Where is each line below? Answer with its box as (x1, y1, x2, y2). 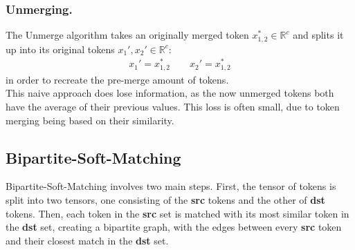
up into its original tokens (6, 41, 115, 56)
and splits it (293, 28, 344, 42)
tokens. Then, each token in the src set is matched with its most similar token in (6, 206, 349, 220)
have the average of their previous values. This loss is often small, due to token (6, 99, 340, 114)
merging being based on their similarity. (6, 113, 174, 127)
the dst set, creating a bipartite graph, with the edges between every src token (6, 220, 342, 234)
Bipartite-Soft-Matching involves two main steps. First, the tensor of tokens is (6, 179, 336, 193)
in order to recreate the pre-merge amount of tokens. (6, 72, 229, 86)
